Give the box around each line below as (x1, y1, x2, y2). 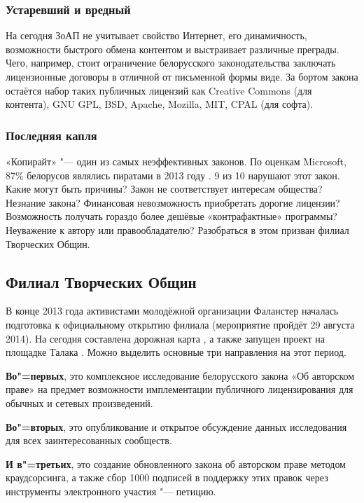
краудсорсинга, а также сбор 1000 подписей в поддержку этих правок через (6, 470, 328, 485)
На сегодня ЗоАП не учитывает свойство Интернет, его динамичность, (6, 28, 307, 43)
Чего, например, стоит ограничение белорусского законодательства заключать (6, 55, 336, 70)
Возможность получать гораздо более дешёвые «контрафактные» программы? (6, 209, 337, 223)
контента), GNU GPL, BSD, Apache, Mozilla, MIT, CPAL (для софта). (6, 97, 314, 111)
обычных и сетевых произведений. (6, 395, 153, 410)
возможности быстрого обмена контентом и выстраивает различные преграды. (6, 41, 339, 56)
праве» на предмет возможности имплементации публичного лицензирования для (6, 382, 353, 397)
